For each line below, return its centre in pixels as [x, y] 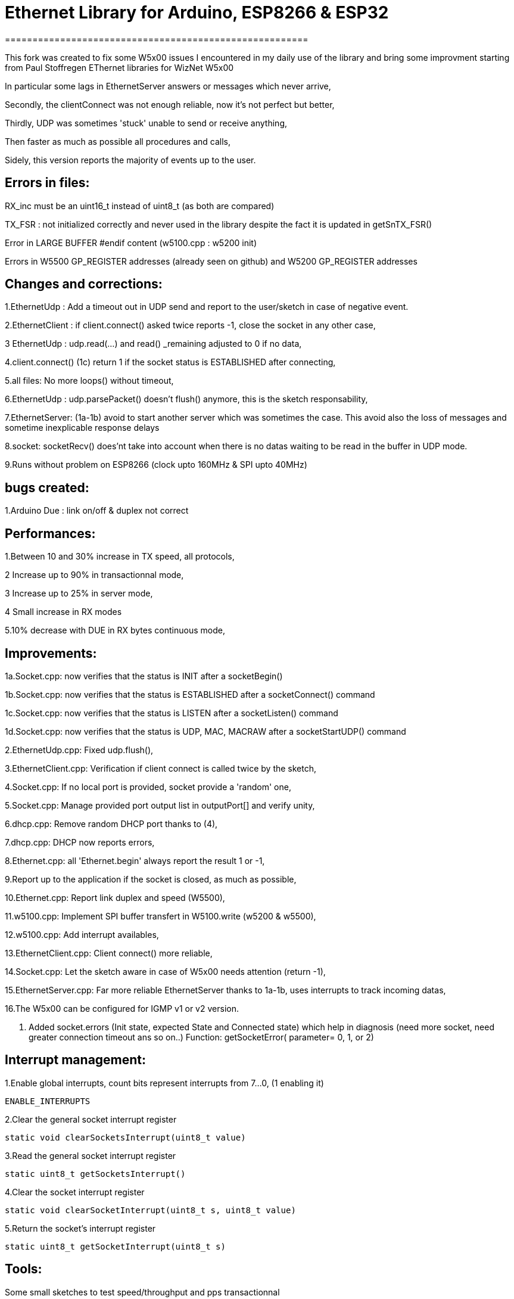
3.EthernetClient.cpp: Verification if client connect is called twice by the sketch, [161, 768]
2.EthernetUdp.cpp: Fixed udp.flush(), [79, 750]
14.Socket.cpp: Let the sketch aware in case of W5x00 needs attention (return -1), [165, 971]
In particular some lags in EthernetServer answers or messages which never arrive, [168, 86]
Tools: [24, 1269]
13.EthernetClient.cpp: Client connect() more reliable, [109, 953]
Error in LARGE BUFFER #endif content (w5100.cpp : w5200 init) [131, 243]
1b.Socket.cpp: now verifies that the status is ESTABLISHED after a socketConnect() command [190, 694]
